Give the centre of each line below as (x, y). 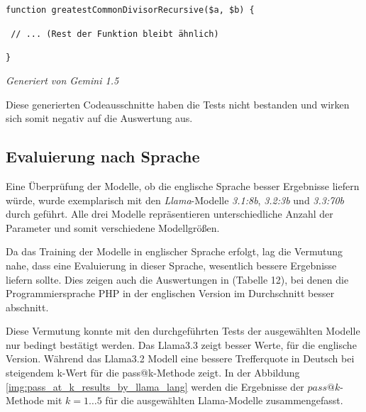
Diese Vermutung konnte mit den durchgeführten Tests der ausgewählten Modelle (183, 331)
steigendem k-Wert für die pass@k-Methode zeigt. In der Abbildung (153, 373)
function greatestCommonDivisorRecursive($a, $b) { (130, 10)
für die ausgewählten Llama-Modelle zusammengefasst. (224, 400)
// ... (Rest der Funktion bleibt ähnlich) (115, 34)
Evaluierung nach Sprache (103, 156)
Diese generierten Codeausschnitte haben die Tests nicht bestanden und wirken (178, 104)
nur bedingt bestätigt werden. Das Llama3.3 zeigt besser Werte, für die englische (181, 344)
